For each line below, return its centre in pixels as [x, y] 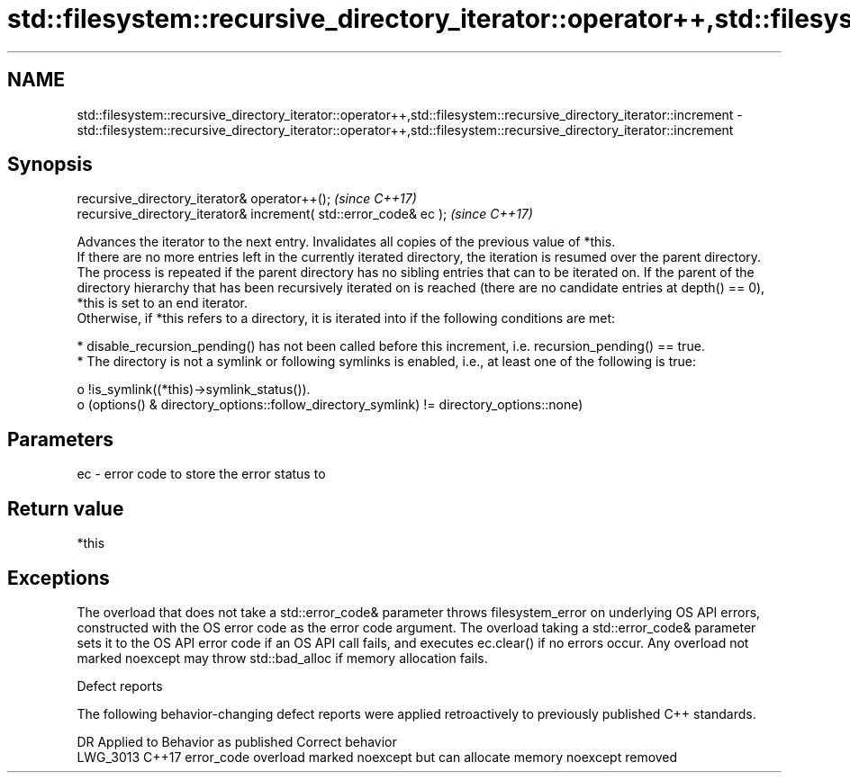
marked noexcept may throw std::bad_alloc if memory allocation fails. [282, 658]
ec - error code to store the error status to [201, 474]
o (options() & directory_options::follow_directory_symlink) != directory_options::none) [330, 405]
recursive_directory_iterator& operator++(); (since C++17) [247, 199]
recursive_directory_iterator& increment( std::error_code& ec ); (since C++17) [305, 214]
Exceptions [59, 578]
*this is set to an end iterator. [162, 303]
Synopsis [50, 165]
